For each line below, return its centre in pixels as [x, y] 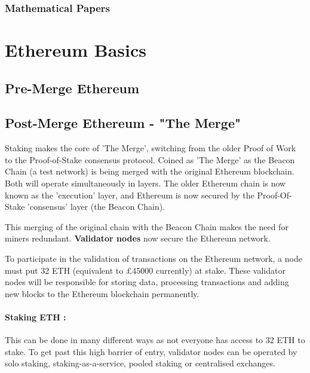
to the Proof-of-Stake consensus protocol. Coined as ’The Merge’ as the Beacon [150, 159]
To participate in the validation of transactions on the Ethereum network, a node [154, 258]
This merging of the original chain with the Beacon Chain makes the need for [147, 226]
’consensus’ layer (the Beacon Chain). [96, 207]
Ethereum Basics [76, 50]
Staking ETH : [36, 317]
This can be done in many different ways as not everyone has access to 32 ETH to [155, 340]
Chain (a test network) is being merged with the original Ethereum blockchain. [150, 171]
